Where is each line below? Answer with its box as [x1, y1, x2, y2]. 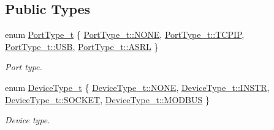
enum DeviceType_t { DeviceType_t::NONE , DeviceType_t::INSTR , [5, 81, 270, 93]
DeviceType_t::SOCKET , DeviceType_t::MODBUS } [5, 93, 210, 106]
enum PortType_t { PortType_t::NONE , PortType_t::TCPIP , [5, 28, 245, 41]
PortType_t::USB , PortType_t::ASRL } [5, 40, 159, 52]
